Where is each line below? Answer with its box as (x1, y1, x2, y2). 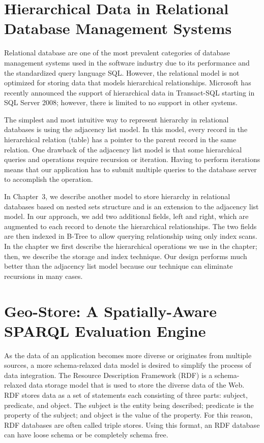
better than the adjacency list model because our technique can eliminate (4, 261, 233, 271)
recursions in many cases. (4, 270, 83, 281)
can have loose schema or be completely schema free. (4, 429, 168, 440)
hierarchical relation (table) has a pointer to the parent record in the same (4, 134, 237, 145)
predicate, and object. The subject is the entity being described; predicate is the (4, 399, 254, 410)
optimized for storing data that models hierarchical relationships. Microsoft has (4, 77, 251, 88)
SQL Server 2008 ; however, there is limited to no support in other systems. (4, 97, 238, 108)
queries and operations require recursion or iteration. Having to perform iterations (4, 154, 260, 165)
